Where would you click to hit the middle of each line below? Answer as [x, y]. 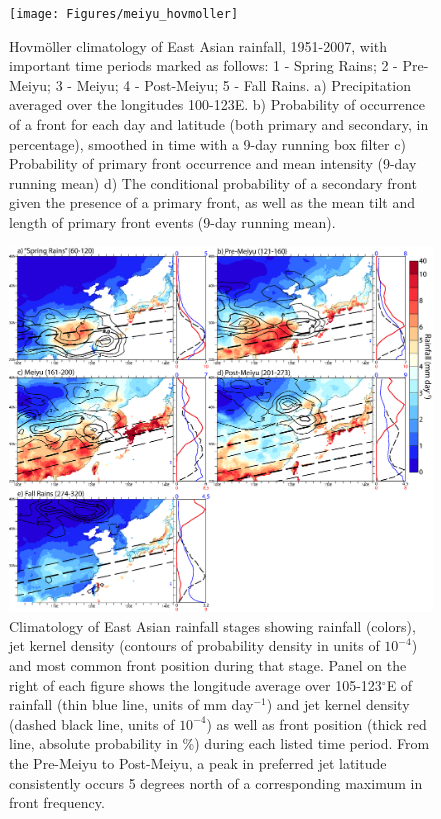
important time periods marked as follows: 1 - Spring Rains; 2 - [203, 65]
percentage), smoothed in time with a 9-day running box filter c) [207, 143]
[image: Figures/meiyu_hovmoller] [124, 14]
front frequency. [57, 802]
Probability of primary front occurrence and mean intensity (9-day [213, 163]
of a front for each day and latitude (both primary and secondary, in [219, 124]
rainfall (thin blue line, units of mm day [131, 704]
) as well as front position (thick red [316, 723]
